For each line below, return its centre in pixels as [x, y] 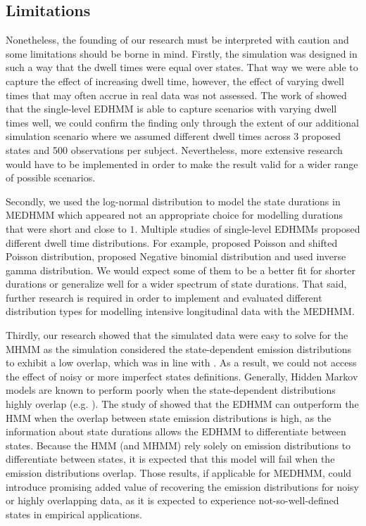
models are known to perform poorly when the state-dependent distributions [171, 390]
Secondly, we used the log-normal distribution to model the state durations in [173, 201]
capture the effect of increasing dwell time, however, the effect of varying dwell [175, 81]
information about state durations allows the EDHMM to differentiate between [176, 431]
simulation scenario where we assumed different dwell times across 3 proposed [173, 136]
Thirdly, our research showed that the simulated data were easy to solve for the [177, 335]
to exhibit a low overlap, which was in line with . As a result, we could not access [181, 363]
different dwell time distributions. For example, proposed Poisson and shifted [172, 242]
